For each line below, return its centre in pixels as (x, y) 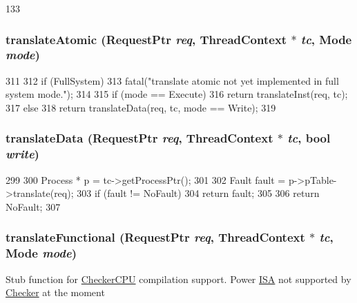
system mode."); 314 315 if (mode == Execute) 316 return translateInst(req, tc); (177, 94)
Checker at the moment (55, 292)
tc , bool (309, 138)
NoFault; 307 (33, 206)
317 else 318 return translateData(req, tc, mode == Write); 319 (141, 107)
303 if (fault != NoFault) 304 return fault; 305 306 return (198, 193)
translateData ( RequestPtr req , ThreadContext (139, 138)
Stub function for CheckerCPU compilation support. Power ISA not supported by (178, 279)
